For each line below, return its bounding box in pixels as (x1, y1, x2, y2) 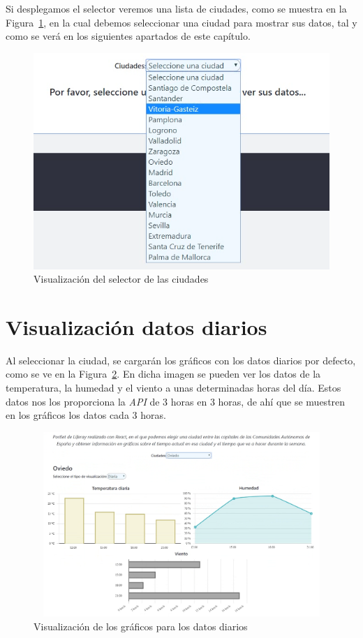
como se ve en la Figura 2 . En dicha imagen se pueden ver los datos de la (6, 366, 321, 381)
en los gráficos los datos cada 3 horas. (6, 408, 166, 422)
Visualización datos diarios (6, 312, 267, 341)
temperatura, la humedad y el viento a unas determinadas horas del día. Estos (6, 380, 341, 395)
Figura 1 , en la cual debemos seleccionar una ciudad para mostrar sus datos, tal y (6, 15, 357, 29)
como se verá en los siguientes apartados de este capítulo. (6, 29, 251, 43)
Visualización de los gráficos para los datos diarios (34, 618, 248, 633)
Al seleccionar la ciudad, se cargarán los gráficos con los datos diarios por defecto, (6, 353, 356, 367)
